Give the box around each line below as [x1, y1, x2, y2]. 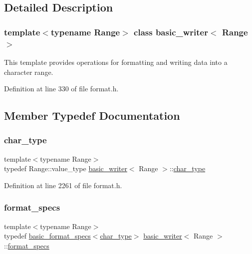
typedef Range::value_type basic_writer [4, 163, 127, 174]
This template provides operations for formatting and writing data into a [4, 56, 228, 67]
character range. [4, 66, 53, 77]
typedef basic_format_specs [4, 231, 91, 241]
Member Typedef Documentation [4, 108, 180, 123]
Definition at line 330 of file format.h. [4, 83, 119, 94]
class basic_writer [134, 25, 208, 38]
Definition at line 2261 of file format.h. [4, 180, 122, 190]
